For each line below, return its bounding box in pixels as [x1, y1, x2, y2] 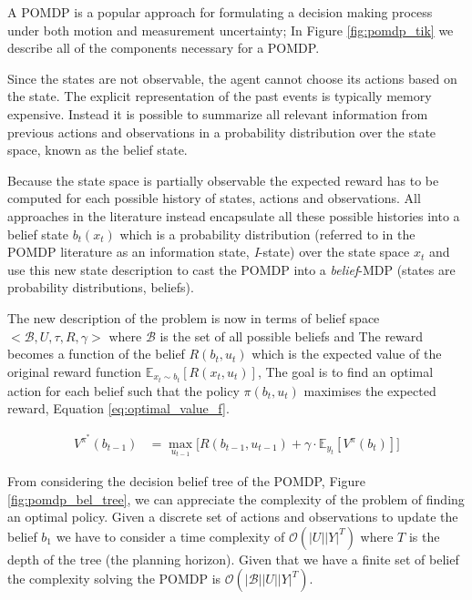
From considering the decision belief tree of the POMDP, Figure [7, 471, 365, 490]
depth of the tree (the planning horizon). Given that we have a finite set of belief [7, 549, 459, 568]
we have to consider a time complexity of [56, 526, 285, 545]
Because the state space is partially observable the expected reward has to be [7, 170, 439, 189]
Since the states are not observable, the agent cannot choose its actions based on [7, 68, 457, 87]
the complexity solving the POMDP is [7, 569, 221, 588]
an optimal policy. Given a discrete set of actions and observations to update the [7, 507, 458, 526]
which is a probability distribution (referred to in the [119, 224, 416, 243]
